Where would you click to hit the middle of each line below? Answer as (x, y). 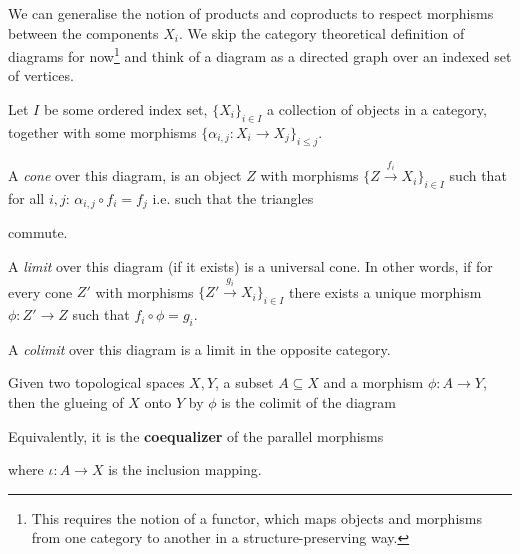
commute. (38, 232)
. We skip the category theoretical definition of (321, 32)
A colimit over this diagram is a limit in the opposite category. (199, 348)
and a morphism (373, 382)
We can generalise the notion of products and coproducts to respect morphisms (251, 13)
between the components (83, 32)
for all (26, 197)
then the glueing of (66, 402)
